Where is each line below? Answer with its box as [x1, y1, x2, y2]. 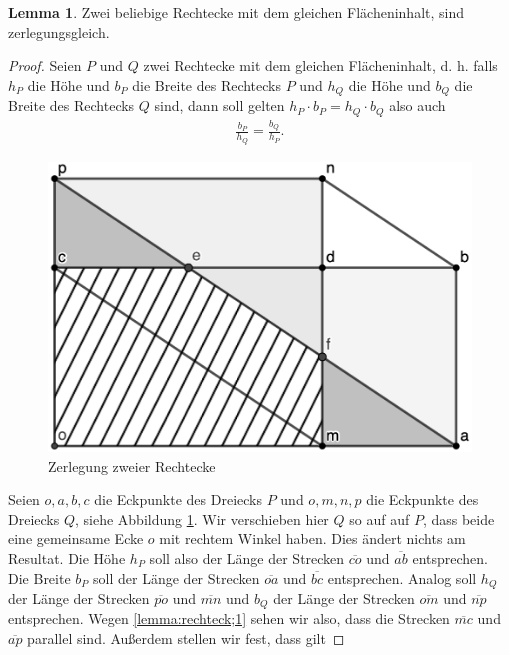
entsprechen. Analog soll [327, 567, 477, 588]
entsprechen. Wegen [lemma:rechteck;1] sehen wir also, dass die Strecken [8, 608, 450, 629]
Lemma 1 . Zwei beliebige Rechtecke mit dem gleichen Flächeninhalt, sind [8, 2, 465, 22]
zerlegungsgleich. [8, 21, 110, 42]
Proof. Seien [8, 55, 82, 76]
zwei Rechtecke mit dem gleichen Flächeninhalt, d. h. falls [143, 55, 498, 76]
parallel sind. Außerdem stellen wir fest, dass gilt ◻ [27, 628, 345, 649]
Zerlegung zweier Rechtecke [48, 455, 216, 476]
